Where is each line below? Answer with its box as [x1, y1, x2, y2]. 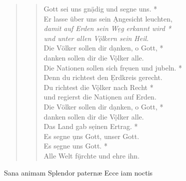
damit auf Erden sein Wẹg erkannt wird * [43, 23, 171, 33]
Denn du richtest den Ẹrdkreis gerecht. [43, 72, 162, 82]
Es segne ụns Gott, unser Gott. [43, 130, 139, 141]
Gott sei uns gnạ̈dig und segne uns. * [43, 3, 157, 13]
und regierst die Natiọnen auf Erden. [43, 91, 156, 102]
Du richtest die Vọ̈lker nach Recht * [43, 81, 153, 92]
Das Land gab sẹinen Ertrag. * [43, 121, 138, 131]
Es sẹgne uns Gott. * [43, 140, 107, 151]
